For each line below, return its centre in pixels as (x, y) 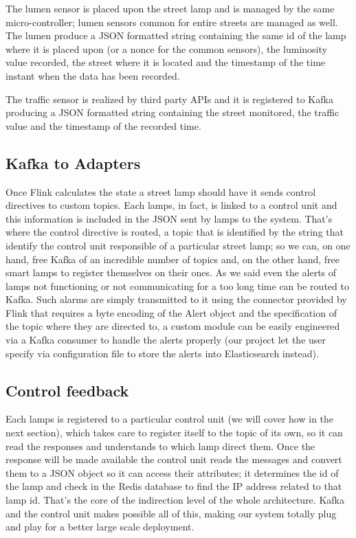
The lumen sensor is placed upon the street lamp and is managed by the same (170, 8)
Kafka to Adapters (73, 162)
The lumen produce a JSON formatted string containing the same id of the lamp (176, 35)
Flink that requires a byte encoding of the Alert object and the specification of (171, 312)
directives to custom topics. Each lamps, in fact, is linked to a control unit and (171, 205)
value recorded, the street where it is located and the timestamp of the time (166, 62)
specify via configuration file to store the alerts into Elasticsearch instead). (162, 353)
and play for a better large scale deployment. (100, 527)
